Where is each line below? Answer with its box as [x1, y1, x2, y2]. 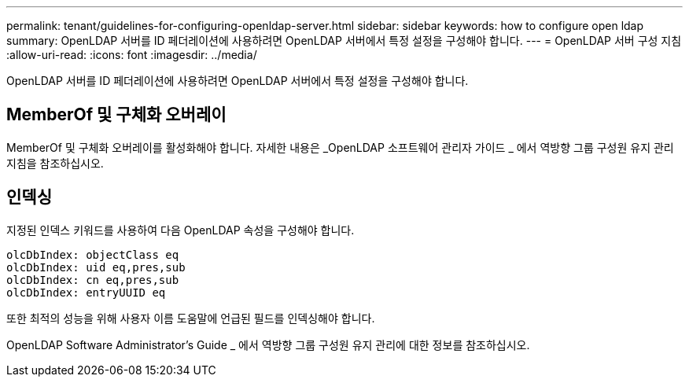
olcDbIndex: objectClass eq [6, 248, 179, 261]
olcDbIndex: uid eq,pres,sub [6, 260, 186, 274]
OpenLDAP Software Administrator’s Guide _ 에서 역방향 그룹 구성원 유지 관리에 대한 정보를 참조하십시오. [6, 337, 530, 352]
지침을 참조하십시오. [6, 156, 104, 170]
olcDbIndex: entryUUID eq [6, 285, 166, 299]
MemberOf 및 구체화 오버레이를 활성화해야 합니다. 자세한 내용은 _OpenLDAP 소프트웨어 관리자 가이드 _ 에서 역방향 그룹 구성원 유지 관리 [6, 140, 674, 154]
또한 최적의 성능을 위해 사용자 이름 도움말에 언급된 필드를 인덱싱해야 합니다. [6, 311, 375, 325]
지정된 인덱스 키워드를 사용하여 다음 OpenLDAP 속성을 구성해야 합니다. [6, 223, 355, 237]
